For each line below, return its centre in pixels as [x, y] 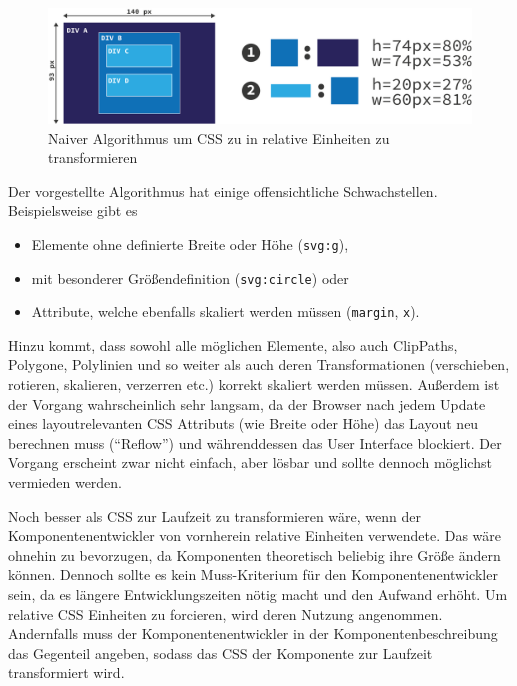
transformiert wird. [66, 672]
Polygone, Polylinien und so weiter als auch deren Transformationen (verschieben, [259, 364]
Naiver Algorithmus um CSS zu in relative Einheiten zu [219, 137]
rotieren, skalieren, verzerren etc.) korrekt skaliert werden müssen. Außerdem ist [254, 384]
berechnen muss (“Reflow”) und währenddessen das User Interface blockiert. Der [255, 442]
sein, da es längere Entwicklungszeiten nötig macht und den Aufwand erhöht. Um [258, 594]
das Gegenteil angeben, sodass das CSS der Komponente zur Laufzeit [220, 652]
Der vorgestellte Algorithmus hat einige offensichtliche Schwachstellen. [223, 190]
